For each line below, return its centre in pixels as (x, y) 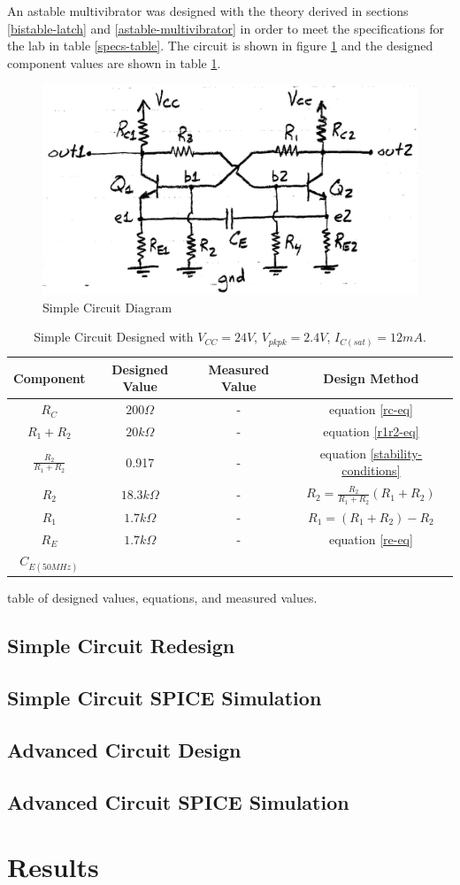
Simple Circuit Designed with (114, 337)
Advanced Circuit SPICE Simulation (178, 801)
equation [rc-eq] (371, 409)
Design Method (371, 377)
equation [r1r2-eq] (371, 431)
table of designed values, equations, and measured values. (162, 598)
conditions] (371, 470)
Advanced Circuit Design (124, 749)
